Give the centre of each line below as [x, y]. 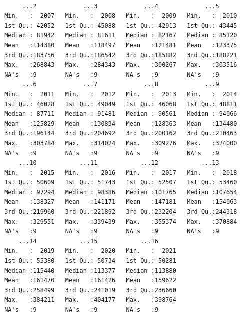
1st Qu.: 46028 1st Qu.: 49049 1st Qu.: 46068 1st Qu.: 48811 [121, 104]
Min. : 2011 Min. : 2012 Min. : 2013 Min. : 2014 [121, 94]
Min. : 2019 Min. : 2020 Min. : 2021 [90, 251]
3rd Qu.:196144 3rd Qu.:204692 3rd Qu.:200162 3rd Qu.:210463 [121, 134]
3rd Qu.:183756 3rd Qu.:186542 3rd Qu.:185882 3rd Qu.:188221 [121, 55]
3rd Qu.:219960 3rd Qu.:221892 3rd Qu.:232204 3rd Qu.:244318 [121, 212]
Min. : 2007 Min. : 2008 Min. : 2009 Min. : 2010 [121, 16]
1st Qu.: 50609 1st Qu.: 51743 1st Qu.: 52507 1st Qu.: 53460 [121, 183]
